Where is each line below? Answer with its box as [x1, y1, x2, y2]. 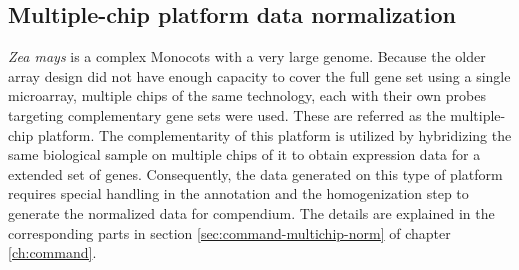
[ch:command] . [8, 242, 97, 263]
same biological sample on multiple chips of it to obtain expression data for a [8, 144, 481, 165]
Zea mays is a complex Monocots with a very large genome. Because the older [8, 46, 486, 67]
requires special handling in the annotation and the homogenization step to [8, 183, 469, 204]
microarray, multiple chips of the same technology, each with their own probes [8, 85, 486, 106]
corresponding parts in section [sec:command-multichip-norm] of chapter [8, 222, 451, 243]
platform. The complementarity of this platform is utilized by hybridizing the [37, 124, 512, 145]
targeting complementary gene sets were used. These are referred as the [8, 104, 446, 125]
